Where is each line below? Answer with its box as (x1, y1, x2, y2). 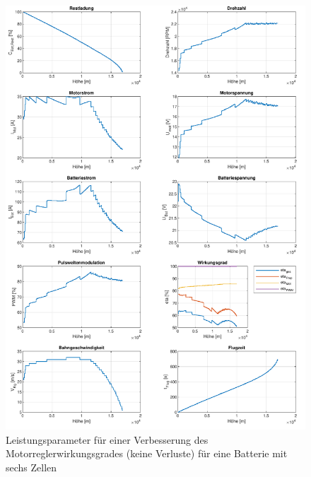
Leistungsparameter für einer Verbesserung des (6, 432, 209, 447)
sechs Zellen (6, 459, 57, 474)
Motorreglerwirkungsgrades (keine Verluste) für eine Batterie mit (6, 446, 288, 461)
